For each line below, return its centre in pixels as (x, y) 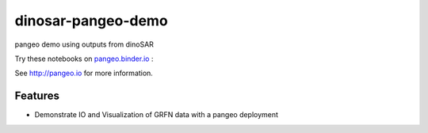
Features (37, 96)
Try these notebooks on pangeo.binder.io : (84, 59)
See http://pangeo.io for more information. (84, 73)
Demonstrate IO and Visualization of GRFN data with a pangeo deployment (157, 115)
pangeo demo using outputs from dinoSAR (84, 44)
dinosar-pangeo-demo (91, 21)
